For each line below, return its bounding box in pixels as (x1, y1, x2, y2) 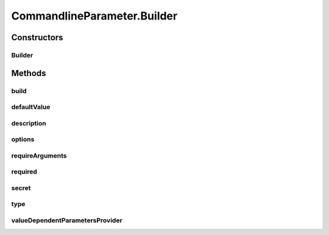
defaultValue (11, 103, 51, 111)
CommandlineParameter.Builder (11, 9, 178, 23)
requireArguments (11, 151, 67, 160)
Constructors (11, 32, 63, 43)
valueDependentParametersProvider (11, 216, 123, 225)
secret (11, 183, 31, 192)
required (11, 167, 38, 176)
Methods (11, 68, 46, 79)
